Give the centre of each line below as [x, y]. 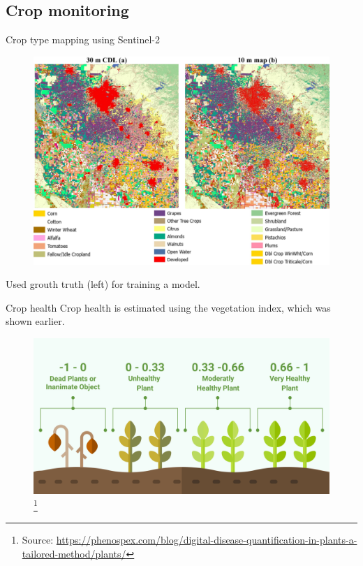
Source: [38, 540]
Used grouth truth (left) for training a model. [103, 284]
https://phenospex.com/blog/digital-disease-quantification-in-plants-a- [207, 540]
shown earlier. [35, 321]
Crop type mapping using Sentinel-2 [83, 39]
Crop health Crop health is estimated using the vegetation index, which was [168, 307]
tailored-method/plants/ [74, 554]
